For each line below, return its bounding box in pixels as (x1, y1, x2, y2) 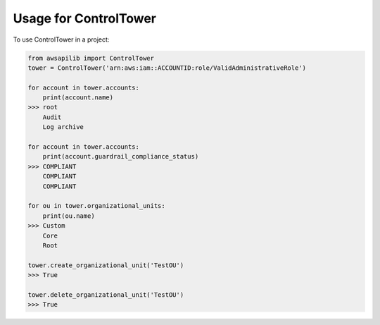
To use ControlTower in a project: (13, 35, 110, 44)
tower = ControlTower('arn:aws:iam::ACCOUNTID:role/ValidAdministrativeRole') (27, 63, 306, 72)
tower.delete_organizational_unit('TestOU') (27, 290, 184, 299)
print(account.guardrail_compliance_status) (42, 152, 199, 161)
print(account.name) (42, 94, 114, 102)
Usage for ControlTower (13, 11, 157, 26)
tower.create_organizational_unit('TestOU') (27, 261, 184, 269)
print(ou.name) (42, 211, 95, 220)
